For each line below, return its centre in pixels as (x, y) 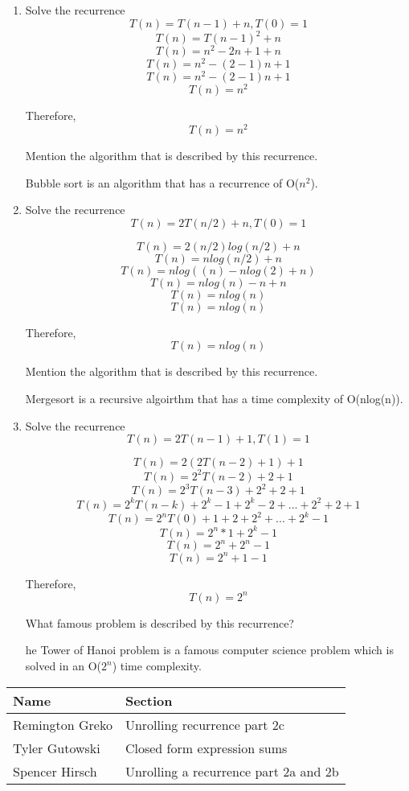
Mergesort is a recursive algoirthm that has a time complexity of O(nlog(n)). (214, 399)
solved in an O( (63, 666)
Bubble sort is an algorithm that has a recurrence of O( (162, 182)
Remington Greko (63, 724)
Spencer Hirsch (55, 771)
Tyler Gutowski (57, 748)
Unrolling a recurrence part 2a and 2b (232, 771)
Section (149, 700)
